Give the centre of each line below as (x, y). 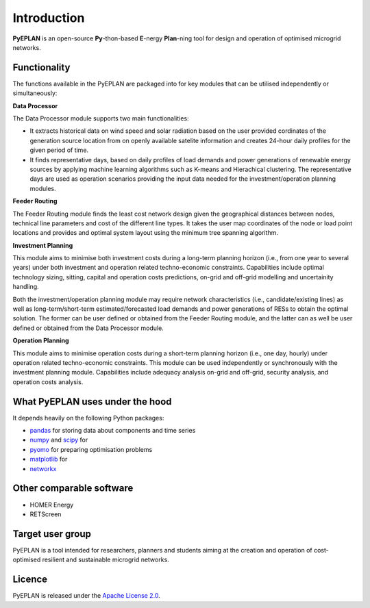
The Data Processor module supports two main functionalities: (101, 118)
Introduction (49, 18)
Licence (30, 580)
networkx (43, 468)
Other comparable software (73, 489)
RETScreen (46, 514)
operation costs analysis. (48, 382)
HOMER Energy (52, 505)
